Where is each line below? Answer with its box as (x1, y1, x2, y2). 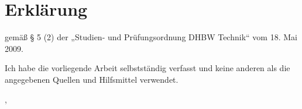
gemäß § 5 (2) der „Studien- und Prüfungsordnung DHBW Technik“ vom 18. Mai (5, 31, 297, 43)
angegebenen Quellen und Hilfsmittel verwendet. (5, 73, 179, 85)
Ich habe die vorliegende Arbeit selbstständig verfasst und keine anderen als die (5, 62, 290, 74)
